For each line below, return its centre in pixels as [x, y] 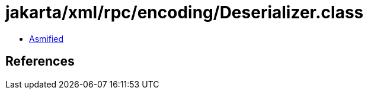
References [40, 61]
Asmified [47, 38]
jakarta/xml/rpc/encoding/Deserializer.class [185, 12]
